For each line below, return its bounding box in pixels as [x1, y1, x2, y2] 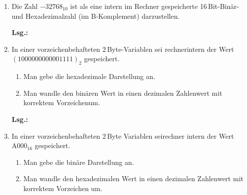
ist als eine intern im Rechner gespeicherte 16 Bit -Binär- [70, 1, 239, 11]
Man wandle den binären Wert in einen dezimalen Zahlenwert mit [23, 87, 222, 98]
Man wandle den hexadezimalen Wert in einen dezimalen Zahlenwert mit [23, 173, 244, 184]
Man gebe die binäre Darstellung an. [23, 156, 134, 167]
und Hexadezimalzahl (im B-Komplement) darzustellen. [11, 10, 180, 21]
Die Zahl [11, 1, 38, 11]
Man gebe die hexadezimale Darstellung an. [23, 71, 155, 81]
